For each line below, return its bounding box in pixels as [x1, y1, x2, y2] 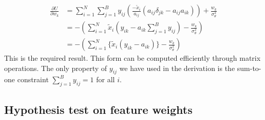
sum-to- [237, 62, 261, 73]
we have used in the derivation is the [119, 62, 235, 73]
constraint [17, 74, 49, 85]
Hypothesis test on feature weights [4, 101, 193, 117]
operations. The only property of [4, 62, 107, 73]
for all [96, 74, 115, 85]
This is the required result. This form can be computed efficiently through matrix [4, 53, 261, 63]
